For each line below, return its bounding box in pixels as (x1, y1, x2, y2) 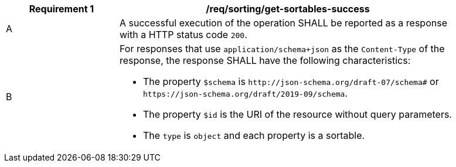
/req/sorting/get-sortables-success (206, 3, 370, 15)
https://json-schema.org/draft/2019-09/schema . (143, 87, 348, 99)
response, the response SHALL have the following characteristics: (120, 54, 411, 66)
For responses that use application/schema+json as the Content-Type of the (120, 43, 445, 54)
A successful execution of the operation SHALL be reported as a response (120, 17, 447, 29)
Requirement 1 (29, 3, 94, 15)
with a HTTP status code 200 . (120, 29, 247, 40)
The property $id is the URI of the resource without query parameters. (143, 108, 452, 120)
